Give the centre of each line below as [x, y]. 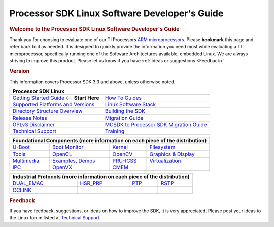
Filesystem [162, 147]
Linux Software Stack [130, 105]
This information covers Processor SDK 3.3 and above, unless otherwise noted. [92, 82]
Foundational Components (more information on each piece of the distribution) [110, 141]
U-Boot [21, 147]
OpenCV [123, 154]
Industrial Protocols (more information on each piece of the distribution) [101, 177]
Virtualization [165, 161]
